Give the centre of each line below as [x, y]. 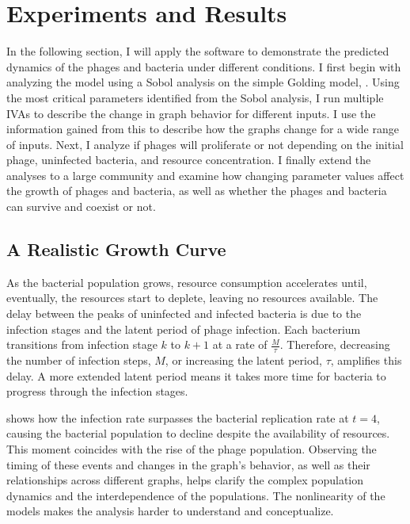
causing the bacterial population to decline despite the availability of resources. [198, 433]
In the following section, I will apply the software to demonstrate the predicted [198, 51]
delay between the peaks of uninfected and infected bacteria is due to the [184, 314]
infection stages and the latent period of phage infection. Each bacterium [184, 329]
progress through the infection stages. [97, 391]
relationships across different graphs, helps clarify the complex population [185, 480]
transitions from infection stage [82, 344]
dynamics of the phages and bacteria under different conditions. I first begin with [204, 66]
